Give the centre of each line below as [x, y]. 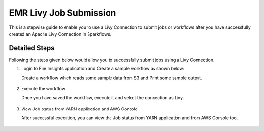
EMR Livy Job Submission [63, 13]
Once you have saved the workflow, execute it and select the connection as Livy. [103, 98]
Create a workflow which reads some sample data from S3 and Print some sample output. [112, 78]
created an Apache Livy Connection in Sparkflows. [60, 34]
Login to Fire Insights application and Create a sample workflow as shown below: [103, 69]
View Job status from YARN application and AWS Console [79, 109]
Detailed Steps [32, 48]
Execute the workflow [43, 89]
